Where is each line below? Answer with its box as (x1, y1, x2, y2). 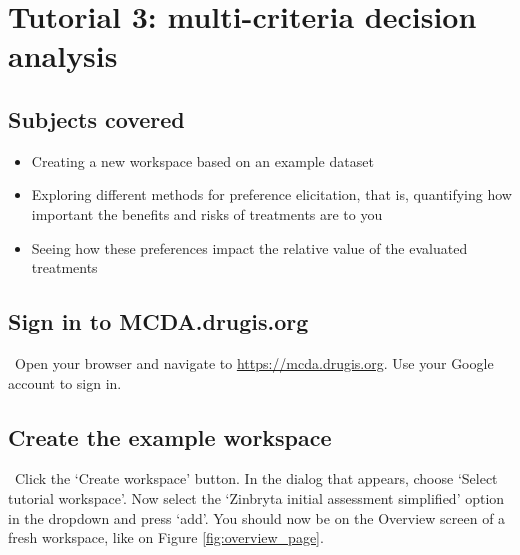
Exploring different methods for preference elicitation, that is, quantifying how (31, 184, 512, 205)
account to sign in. (8, 372, 122, 393)
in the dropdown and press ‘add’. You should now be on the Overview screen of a (8, 507, 506, 528)
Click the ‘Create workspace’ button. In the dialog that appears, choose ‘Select (14, 468, 498, 489)
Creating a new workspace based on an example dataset (31, 150, 374, 171)
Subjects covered (8, 103, 185, 134)
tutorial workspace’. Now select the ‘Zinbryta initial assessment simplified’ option (8, 487, 505, 508)
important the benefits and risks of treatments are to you (31, 203, 383, 224)
